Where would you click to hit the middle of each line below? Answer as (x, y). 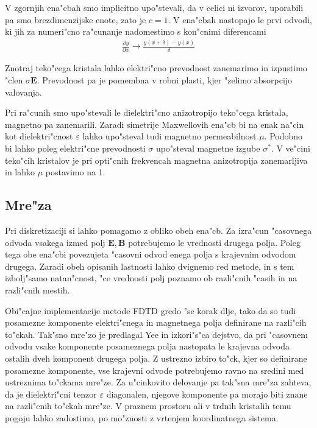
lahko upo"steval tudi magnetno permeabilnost (169, 136)
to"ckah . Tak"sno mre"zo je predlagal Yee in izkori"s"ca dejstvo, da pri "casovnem (156, 334)
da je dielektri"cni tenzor (51, 394)
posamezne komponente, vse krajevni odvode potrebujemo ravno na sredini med (155, 370)
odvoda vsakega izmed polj (55, 242)
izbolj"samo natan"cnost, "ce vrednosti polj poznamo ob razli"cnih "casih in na (151, 278)
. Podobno (283, 136)
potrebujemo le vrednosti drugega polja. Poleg (214, 242)
